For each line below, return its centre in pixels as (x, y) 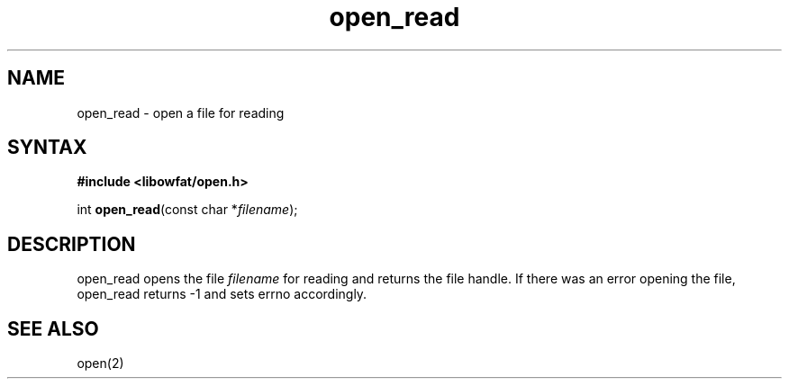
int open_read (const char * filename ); (187, 210)
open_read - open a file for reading (181, 112)
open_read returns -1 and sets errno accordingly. (222, 294)
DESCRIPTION (72, 244)
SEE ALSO (53, 328)
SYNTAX (47, 148)
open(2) (100, 364)
